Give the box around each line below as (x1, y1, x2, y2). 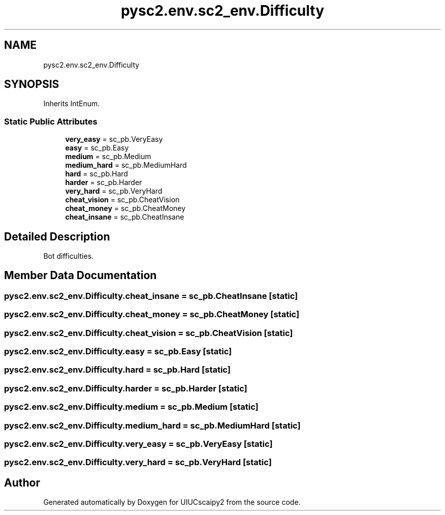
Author (4, 476, 40, 489)
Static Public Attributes (4, 116, 98, 127)
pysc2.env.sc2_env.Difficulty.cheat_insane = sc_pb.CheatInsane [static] (4, 290, 298, 301)
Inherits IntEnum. (43, 99, 100, 108)
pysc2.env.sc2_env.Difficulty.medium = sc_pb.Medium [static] (4, 402, 259, 412)
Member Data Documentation (4, 269, 157, 282)
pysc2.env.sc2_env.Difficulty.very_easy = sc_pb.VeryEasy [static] (4, 438, 273, 449)
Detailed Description (4, 230, 110, 243)
